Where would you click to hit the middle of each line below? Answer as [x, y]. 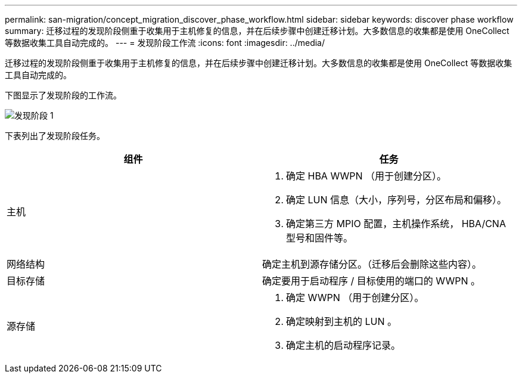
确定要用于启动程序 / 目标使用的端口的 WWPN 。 [371, 281]
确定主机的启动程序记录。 [344, 345]
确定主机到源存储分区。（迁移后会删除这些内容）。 [372, 264]
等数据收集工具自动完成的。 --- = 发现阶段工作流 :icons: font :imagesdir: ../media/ [165, 43]
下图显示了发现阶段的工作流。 [63, 95]
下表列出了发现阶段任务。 [55, 136]
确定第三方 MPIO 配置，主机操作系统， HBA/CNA [396, 224]
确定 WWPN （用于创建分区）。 [355, 298]
